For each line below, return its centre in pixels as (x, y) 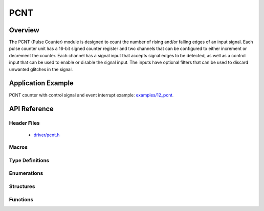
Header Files (24, 123)
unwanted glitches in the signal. (41, 69)
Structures (22, 186)
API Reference (31, 109)
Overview (24, 30)
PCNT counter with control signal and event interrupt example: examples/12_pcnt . (91, 95)
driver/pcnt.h (46, 135)
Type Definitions (29, 160)
